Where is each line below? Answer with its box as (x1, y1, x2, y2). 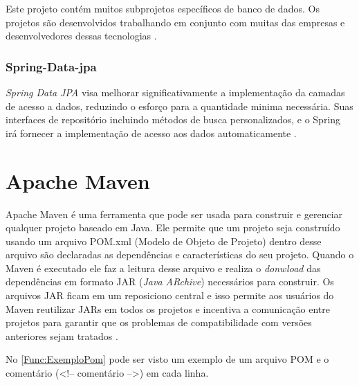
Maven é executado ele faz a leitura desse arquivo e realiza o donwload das (6, 260, 321, 275)
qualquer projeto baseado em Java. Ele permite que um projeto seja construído (6, 220, 340, 235)
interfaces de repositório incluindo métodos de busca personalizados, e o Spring (6, 112, 341, 127)
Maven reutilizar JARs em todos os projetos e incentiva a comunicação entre (6, 301, 331, 316)
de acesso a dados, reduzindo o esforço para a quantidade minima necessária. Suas (6, 98, 353, 113)
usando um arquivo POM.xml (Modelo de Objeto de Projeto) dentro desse (6, 233, 322, 248)
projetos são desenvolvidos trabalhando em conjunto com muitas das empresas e (6, 15, 345, 29)
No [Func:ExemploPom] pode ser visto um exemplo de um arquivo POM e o (6, 352, 329, 366)
